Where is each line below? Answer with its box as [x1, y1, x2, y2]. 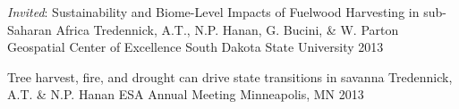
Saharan [7, 20, 52, 38]
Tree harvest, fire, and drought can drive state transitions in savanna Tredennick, [7, 67, 453, 86]
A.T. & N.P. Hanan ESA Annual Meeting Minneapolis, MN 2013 [7, 85, 364, 104]
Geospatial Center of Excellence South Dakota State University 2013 [7, 38, 384, 56]
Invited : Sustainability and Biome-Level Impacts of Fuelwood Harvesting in [7, 3, 420, 21]
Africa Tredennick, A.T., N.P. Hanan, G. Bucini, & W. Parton [55, 20, 399, 38]
